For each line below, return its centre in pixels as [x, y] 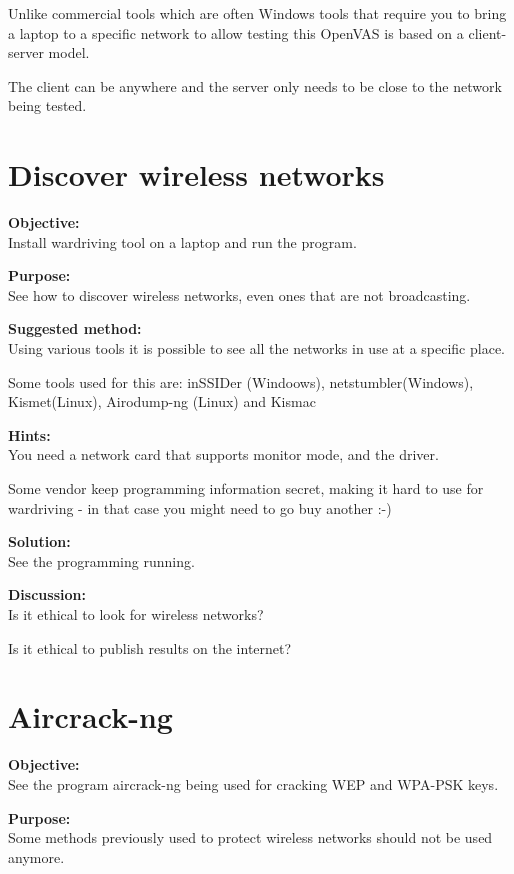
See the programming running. [101, 560]
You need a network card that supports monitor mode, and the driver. [223, 454]
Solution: [39, 541]
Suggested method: [75, 328]
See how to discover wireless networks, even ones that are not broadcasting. [239, 294]
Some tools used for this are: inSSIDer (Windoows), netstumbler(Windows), [241, 381]
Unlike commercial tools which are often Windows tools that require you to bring [257, 13]
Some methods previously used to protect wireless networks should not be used [250, 837]
